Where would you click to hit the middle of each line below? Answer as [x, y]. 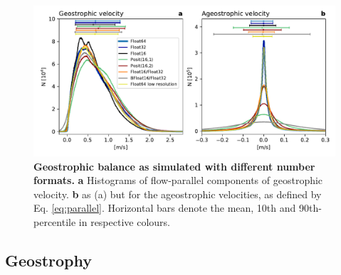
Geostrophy [48, 260]
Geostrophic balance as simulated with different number [174, 166]
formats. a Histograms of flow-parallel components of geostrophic [178, 180]
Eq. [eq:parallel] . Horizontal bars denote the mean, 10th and [165, 208]
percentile [55, 221]
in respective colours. [124, 221]
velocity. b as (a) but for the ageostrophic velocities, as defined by [178, 194]
